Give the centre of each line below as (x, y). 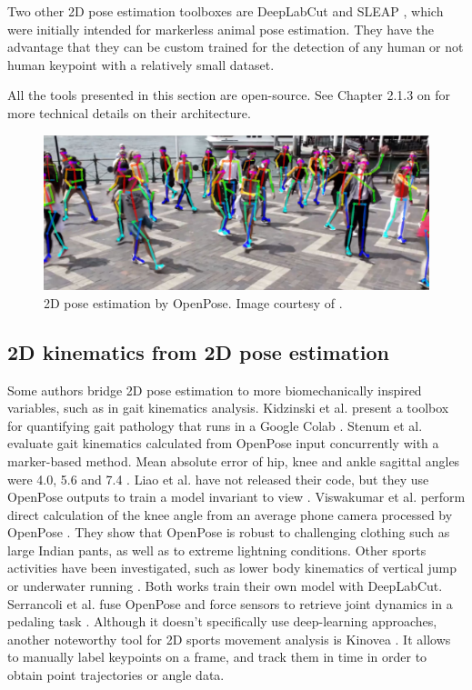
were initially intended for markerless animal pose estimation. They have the (221, 29)
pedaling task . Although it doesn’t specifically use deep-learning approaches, (222, 621)
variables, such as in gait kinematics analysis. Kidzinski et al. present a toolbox (228, 408)
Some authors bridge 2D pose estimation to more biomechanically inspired (215, 390)
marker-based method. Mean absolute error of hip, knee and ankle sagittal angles (234, 460)
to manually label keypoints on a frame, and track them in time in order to (217, 657)
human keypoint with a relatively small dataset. (141, 64)
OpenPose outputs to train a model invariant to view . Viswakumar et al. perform (236, 497)
